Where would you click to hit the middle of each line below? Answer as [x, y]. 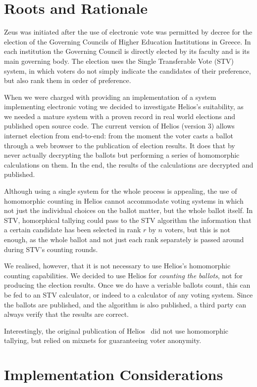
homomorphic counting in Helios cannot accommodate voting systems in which [124, 200]
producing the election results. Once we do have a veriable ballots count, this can [127, 285]
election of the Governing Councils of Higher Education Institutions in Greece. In [128, 41]
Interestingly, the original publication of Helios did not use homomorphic [116, 330]
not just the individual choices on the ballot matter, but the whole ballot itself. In [128, 210]
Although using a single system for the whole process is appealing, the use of [121, 191]
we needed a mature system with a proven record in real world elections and [120, 116]
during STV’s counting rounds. [51, 249]
